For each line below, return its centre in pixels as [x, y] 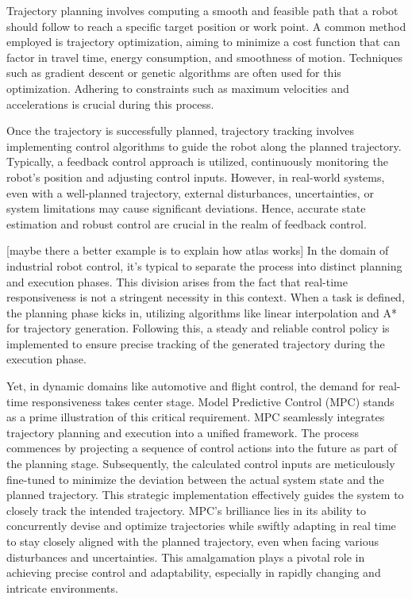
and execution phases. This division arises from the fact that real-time [177, 281]
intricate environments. [62, 587]
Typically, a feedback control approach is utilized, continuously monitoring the [197, 161]
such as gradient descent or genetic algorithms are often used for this [174, 73]
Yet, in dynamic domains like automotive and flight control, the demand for [191, 386]
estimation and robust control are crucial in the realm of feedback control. [187, 223]
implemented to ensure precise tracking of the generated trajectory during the [196, 343]
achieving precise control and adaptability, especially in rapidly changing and [194, 572]
